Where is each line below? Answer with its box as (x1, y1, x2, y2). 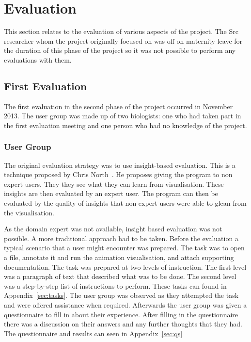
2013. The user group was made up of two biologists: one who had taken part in (4, 111, 241, 121)
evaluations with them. (4, 54, 72, 65)
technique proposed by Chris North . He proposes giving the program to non (4, 169, 233, 179)
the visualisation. (4, 207, 55, 217)
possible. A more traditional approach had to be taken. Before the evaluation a (4, 233, 238, 243)
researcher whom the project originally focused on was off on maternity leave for (4, 35, 243, 46)
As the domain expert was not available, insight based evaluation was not (4, 224, 222, 234)
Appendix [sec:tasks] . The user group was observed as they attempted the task (4, 290, 239, 300)
